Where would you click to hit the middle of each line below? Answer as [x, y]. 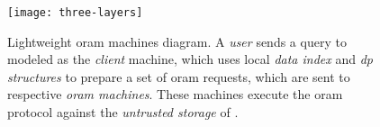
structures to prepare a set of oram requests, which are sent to [179, 76]
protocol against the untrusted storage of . [123, 112]
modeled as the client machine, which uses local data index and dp [190, 59]
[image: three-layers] [75, 13]
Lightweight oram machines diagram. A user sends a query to [177, 41]
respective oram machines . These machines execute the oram [175, 94]
